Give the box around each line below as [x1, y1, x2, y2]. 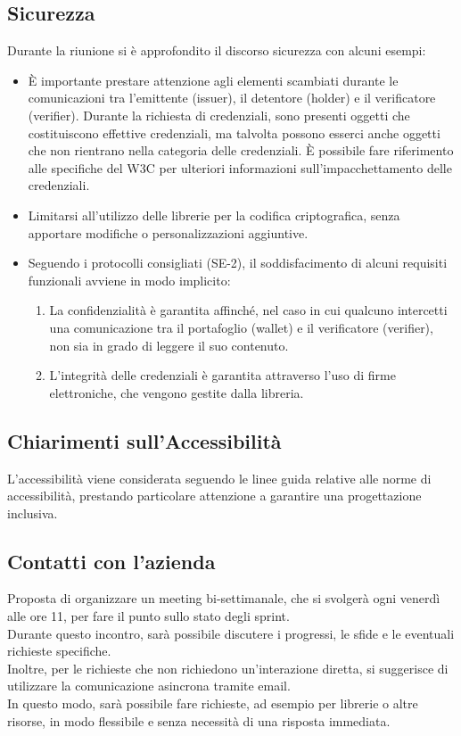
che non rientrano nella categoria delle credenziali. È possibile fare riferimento [28, 141, 454, 160]
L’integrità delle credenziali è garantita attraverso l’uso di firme [49, 366, 396, 385]
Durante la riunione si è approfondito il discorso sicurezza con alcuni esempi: [7, 41, 426, 60]
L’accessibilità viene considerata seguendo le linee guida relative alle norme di [7, 468, 432, 487]
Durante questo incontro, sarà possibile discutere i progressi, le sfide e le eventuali [7, 624, 455, 642]
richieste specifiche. [7, 641, 111, 660]
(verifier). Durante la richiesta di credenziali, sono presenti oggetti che [28, 105, 410, 124]
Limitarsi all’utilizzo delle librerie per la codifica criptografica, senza [28, 205, 400, 224]
